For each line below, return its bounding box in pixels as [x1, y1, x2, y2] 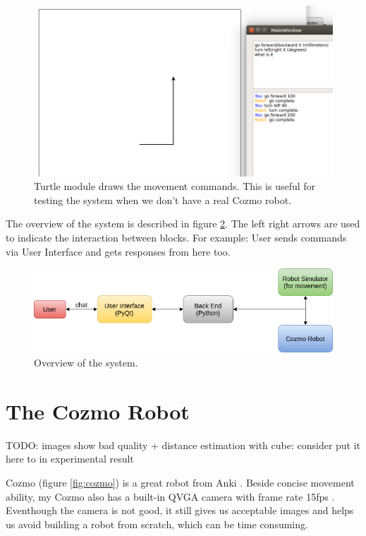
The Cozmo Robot [6, 396, 190, 425]
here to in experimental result [6, 451, 134, 466]
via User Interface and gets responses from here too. [6, 244, 231, 258]
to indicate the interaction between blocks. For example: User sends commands [6, 230, 347, 244]
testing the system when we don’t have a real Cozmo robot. [34, 192, 292, 207]
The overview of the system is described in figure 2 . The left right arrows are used [6, 216, 360, 231]
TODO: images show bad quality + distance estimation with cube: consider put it [6, 437, 361, 452]
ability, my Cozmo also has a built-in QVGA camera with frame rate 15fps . [6, 489, 335, 504]
